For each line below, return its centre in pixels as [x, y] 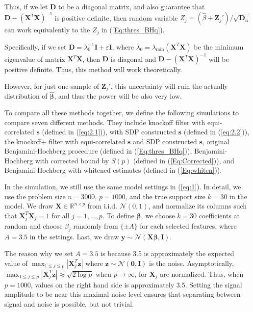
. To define [118, 215]
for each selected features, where [188, 225]
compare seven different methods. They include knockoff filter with [105, 122]
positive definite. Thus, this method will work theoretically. [93, 69]
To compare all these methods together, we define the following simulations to [122, 112]
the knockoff [23, 141]
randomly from [96, 225]
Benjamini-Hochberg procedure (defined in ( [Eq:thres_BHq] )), [98, 151]
